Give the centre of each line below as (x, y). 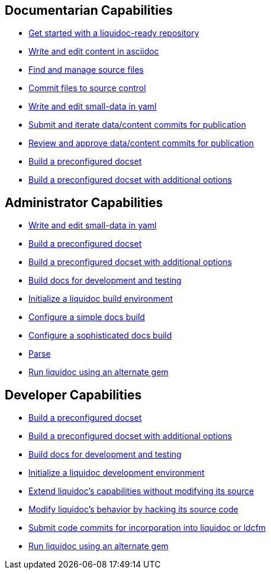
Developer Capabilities (73, 395)
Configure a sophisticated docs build (100, 336)
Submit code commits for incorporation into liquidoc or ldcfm (147, 528)
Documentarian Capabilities (89, 10)
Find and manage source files (86, 70)
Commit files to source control (87, 88)
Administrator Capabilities (84, 202)
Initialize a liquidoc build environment (101, 299)
